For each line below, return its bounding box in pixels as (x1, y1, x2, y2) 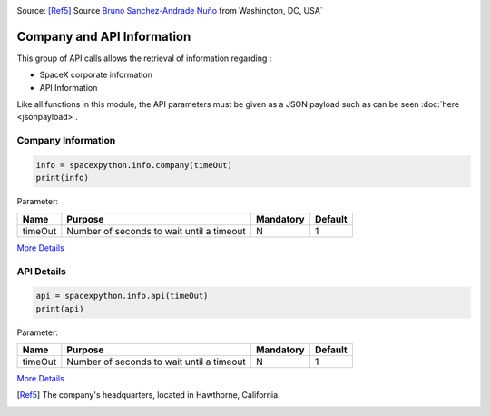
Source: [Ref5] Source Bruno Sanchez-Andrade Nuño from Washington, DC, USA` (16, 5, 323, 15)
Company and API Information (16, 28, 191, 45)
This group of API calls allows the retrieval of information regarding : (16, 53, 272, 64)
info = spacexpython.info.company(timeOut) (35, 160, 233, 171)
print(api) (35, 303, 84, 313)
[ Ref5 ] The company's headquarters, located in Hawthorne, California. (16, 390, 280, 401)
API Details (16, 264, 67, 277)
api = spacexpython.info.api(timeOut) (35, 291, 209, 302)
